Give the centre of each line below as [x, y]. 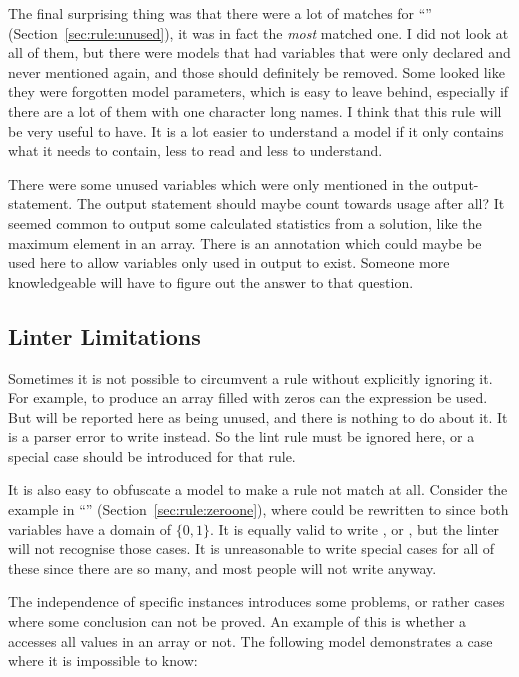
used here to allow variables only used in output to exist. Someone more [229, 262]
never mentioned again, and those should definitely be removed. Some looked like [256, 71]
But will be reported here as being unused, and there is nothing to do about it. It [258, 416]
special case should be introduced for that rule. [152, 455]
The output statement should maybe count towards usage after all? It [290, 203]
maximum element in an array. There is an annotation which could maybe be [245, 242]
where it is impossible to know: [103, 660]
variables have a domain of [90, 528]
